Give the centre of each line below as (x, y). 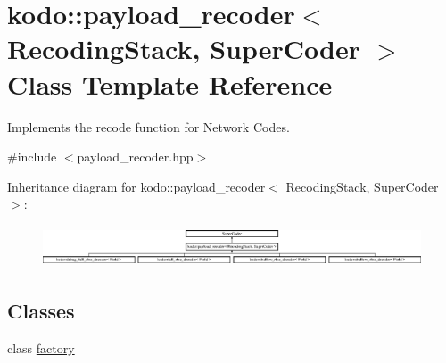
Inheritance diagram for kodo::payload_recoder (136, 186)
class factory (41, 347)
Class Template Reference (170, 83)
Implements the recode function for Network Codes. (149, 126)
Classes (41, 311)
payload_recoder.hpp (135, 157)
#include (32, 157)
